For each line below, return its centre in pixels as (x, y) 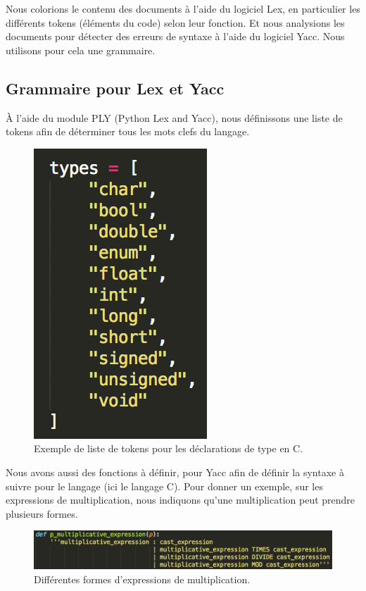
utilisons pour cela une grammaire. (81, 50)
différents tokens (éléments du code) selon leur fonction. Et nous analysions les (175, 22)
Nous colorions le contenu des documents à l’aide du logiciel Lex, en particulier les (183, 8)
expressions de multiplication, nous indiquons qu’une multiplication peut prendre (181, 500)
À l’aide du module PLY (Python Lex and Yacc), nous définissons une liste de (174, 117)
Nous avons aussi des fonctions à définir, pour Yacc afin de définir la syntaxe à (175, 472)
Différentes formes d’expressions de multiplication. (142, 579)
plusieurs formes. (42, 513)
